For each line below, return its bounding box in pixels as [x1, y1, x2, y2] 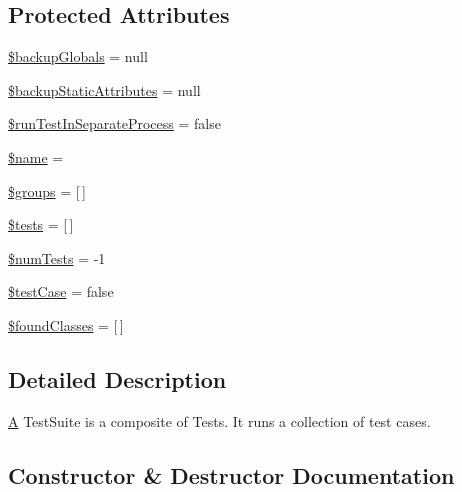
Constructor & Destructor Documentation [8, 459, 455, 490]
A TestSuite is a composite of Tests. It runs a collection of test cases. [8, 410, 431, 431]
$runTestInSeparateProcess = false [8, 113, 221, 134]
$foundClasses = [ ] [8, 314, 124, 335]
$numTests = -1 [8, 247, 106, 268]
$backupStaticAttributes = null [8, 79, 201, 100]
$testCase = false [8, 281, 114, 302]
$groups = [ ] [8, 180, 86, 201]
